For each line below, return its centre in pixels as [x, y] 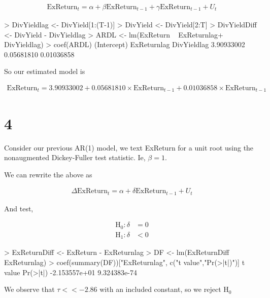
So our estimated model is [45, 71]
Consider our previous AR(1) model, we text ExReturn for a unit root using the [129, 147]
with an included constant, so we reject [160, 289]
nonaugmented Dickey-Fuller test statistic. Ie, [75, 157]
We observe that [29, 289]
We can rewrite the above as [48, 174]
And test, [19, 208]
